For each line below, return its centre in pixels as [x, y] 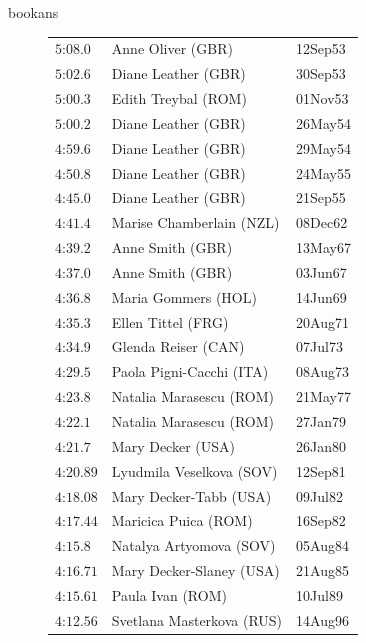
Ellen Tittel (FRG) [170, 321]
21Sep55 [321, 197]
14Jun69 [321, 296]
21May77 [323, 396]
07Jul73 [319, 346]
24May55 [323, 172]
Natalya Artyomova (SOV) [193, 545]
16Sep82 [321, 520]
